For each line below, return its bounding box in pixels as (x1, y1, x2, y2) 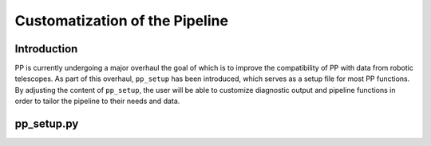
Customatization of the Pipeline (14, 12, 229, 29)
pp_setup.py (14, 117, 79, 131)
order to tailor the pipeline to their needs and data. (14, 96, 180, 106)
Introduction (14, 42, 78, 56)
